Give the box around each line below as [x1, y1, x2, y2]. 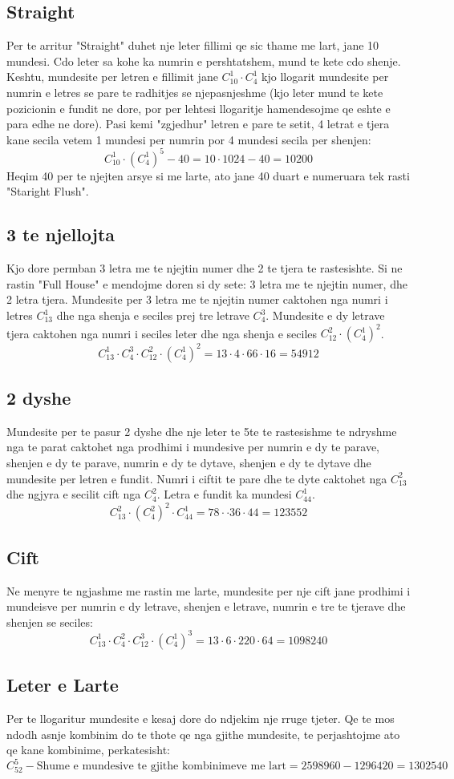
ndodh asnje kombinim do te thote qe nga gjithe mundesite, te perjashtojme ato [6, 725, 400, 742]
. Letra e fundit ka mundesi [156, 486, 292, 503]
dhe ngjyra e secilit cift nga [6, 486, 141, 503]
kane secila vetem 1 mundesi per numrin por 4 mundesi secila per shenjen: [6, 131, 371, 147]
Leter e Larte [6, 672, 119, 697]
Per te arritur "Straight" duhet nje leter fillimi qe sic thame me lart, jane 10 [6, 37, 379, 54]
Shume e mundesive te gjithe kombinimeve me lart [36, 761, 286, 773]
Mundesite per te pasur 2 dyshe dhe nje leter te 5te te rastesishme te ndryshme [6, 422, 397, 439]
